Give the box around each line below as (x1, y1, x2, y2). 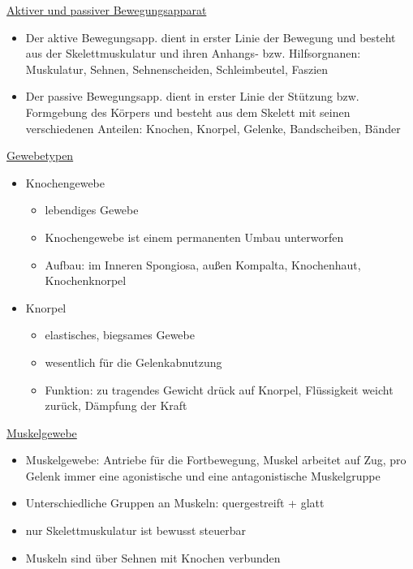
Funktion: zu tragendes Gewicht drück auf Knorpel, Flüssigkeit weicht (45, 381, 394, 398)
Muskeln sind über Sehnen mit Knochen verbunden (25, 549, 281, 566)
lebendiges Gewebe (45, 201, 139, 218)
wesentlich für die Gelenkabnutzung (45, 353, 222, 370)
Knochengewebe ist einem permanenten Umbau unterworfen (45, 228, 344, 245)
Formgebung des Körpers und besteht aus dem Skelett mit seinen (25, 103, 351, 120)
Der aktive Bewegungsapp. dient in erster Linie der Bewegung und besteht (25, 28, 396, 45)
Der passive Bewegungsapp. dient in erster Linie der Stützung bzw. (25, 88, 359, 105)
